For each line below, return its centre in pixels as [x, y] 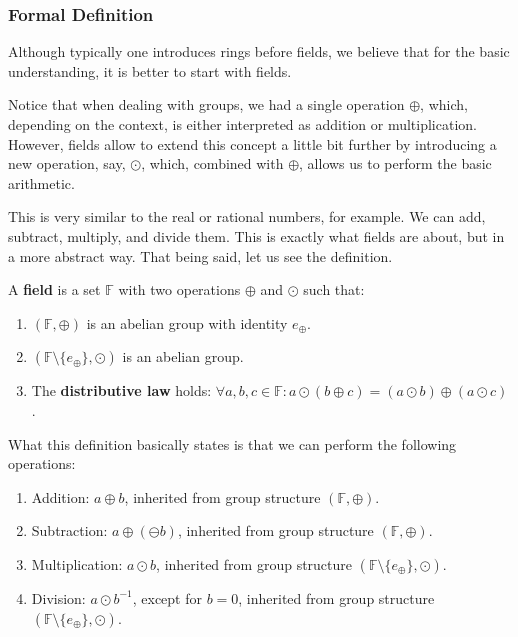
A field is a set [54, 289]
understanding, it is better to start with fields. [150, 70]
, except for [167, 597]
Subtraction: [69, 530]
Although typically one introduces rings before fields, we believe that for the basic [259, 51]
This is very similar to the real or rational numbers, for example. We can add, [247, 216]
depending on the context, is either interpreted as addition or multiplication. [242, 124]
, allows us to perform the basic [395, 163]
